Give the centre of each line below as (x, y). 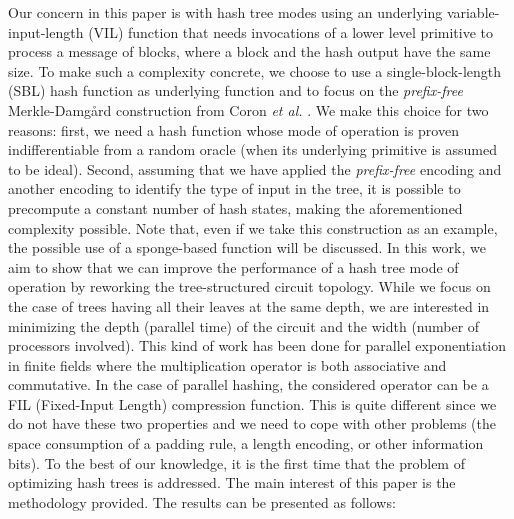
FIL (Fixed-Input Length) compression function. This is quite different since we (252, 403)
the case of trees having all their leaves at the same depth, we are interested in (249, 305)
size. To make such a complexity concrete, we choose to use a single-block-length (255, 70)
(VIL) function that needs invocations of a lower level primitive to (291, 31)
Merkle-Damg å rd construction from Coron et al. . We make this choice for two (248, 109)
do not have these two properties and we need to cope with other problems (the (252, 423)
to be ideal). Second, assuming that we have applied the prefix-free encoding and (255, 168)
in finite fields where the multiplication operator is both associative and (227, 364)
